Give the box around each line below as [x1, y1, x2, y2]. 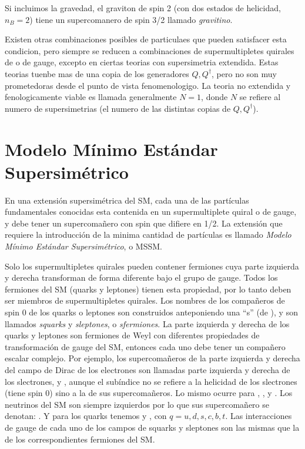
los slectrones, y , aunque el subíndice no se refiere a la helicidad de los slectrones [5, 375, 297, 387]
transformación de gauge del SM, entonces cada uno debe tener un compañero [5, 340, 286, 352]
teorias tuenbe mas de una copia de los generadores [5, 67, 189, 79]
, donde [201, 91, 228, 103]
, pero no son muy [212, 67, 277, 79]
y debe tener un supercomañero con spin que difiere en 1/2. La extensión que [5, 217, 283, 229]
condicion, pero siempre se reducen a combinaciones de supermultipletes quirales [5, 44, 294, 56]
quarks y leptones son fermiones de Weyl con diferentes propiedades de [5, 329, 260, 341]
